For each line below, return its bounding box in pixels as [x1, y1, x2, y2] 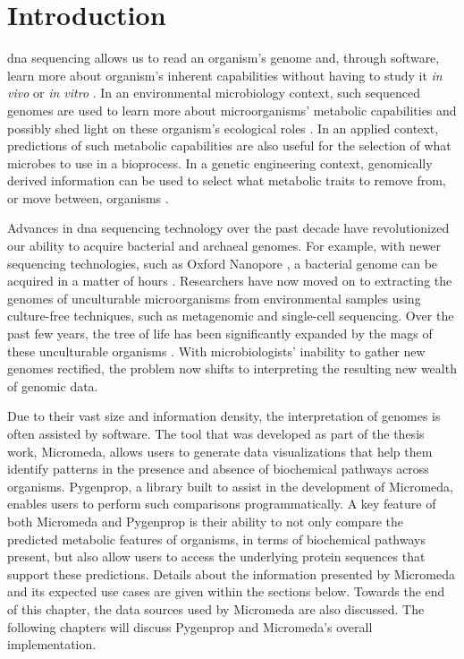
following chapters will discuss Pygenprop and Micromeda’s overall [7, 617, 373, 636]
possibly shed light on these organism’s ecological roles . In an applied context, [7, 118, 439, 137]
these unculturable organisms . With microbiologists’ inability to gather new [7, 341, 426, 360]
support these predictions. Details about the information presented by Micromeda [7, 564, 455, 583]
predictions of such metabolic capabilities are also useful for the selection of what [7, 136, 451, 155]
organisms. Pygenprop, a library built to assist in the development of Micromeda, [7, 476, 453, 495]
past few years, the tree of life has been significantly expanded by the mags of [7, 324, 433, 343]
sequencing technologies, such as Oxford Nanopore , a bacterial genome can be [7, 253, 438, 272]
